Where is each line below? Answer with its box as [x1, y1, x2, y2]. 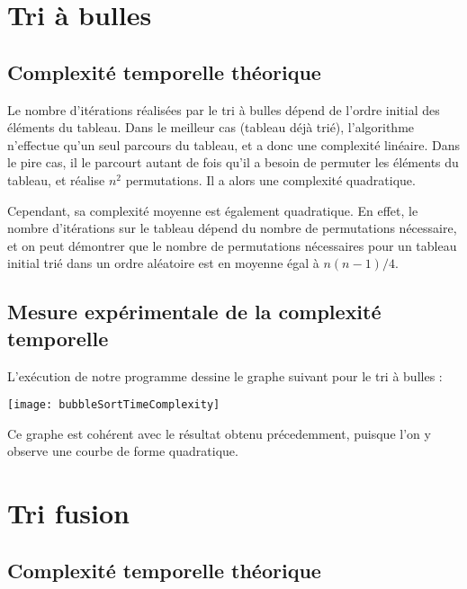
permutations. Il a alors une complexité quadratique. [125, 170, 416, 189]
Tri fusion [7, 495, 130, 531]
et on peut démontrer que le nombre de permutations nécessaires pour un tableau [7, 236, 457, 254]
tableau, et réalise [7, 170, 105, 189]
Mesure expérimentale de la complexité [7, 298, 382, 326]
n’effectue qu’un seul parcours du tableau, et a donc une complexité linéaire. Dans [7, 135, 460, 154]
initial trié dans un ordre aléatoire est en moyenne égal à [7, 254, 319, 272]
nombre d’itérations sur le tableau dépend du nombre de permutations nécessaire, [7, 219, 457, 237]
